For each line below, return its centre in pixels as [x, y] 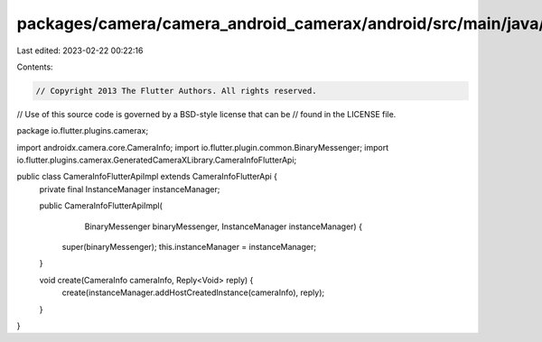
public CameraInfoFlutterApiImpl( [101, 206]
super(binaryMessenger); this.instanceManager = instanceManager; [189, 247]
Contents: [35, 67]
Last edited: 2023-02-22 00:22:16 [80, 51]
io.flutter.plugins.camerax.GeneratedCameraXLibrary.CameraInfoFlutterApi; [157, 160]
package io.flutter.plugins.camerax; [83, 131]
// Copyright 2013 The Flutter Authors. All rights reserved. [176, 91]
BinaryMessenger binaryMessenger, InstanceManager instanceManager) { [224, 226]
